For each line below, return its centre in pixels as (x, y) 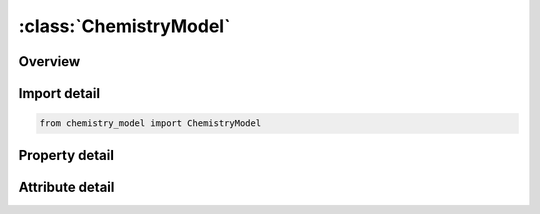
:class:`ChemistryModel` (124, 26)
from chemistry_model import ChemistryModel (150, 123)
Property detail (66, 155)
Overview (49, 61)
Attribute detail (66, 186)
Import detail (59, 93)
